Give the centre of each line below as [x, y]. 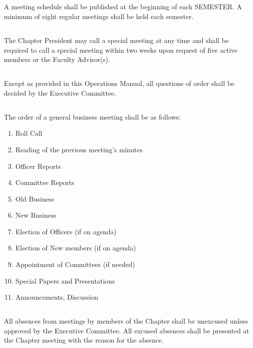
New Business [36, 215]
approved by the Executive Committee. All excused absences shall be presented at [127, 330]
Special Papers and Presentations [65, 280]
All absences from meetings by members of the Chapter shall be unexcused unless [126, 321]
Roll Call [29, 133]
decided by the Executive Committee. [60, 92]
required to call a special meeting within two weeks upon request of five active [121, 50]
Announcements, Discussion [57, 297]
